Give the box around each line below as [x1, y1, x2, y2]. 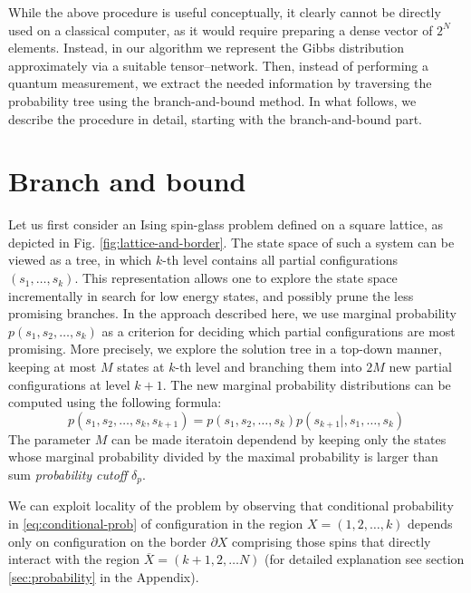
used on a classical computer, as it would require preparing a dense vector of [8, 20, 433, 39]
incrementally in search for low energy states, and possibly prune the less [8, 286, 414, 305]
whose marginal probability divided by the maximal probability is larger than [8, 447, 438, 466]
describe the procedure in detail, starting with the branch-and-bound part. [8, 109, 423, 128]
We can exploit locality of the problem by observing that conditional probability [8, 496, 454, 515]
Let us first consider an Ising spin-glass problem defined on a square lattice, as [8, 215, 444, 234]
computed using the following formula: [8, 393, 222, 412]
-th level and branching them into [175, 357, 362, 376]
